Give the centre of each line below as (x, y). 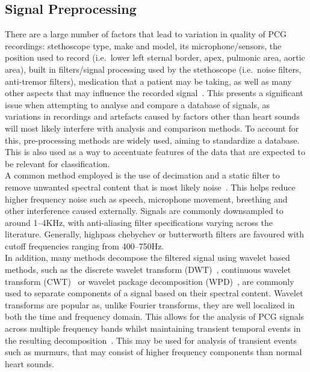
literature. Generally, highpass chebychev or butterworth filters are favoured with (154, 234)
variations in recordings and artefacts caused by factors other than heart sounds (152, 116)
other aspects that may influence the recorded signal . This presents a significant (154, 93)
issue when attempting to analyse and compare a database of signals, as (137, 104)
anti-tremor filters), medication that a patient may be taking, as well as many (148, 81)
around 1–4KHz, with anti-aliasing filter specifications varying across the (139, 222)
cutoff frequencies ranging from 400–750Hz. (85, 245)
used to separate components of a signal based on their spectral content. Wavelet (154, 293)
